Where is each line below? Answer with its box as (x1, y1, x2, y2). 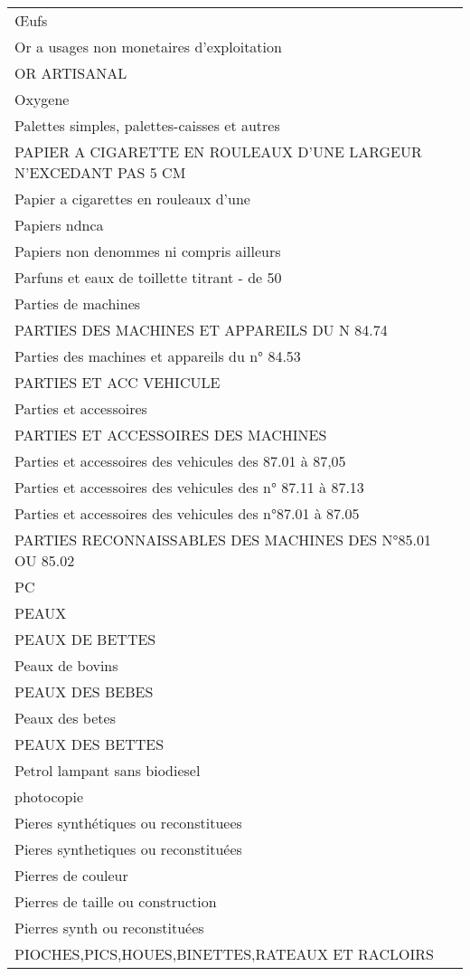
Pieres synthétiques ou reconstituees (14, 812, 242, 833)
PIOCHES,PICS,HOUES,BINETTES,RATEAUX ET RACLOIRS (14, 943, 434, 964)
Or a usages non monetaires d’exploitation (14, 36, 282, 57)
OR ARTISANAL (14, 62, 127, 83)
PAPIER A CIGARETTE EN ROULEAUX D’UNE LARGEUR (14, 141, 422, 162)
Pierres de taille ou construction (14, 891, 217, 912)
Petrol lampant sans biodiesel (14, 760, 201, 781)
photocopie (14, 786, 84, 807)
